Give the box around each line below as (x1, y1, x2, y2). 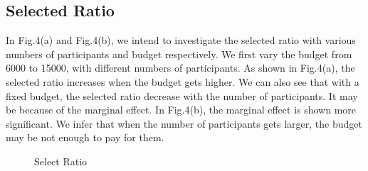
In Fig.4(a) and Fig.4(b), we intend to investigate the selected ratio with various (6, 33, 356, 48)
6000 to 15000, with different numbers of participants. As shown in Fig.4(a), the (6, 60, 355, 75)
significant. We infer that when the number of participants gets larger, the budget (6, 116, 362, 131)
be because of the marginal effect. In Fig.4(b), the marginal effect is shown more (6, 102, 357, 117)
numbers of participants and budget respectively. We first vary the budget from (6, 46, 352, 61)
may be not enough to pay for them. (6, 130, 164, 145)
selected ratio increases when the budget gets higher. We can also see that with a (6, 74, 359, 89)
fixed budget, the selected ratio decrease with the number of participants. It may (6, 88, 358, 103)
